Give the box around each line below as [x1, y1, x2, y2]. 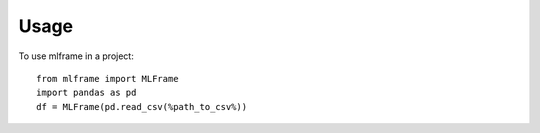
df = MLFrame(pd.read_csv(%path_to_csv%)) [36, 101, 248, 112]
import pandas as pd [36, 87, 137, 99]
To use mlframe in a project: [18, 50, 134, 62]
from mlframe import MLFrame [36, 73, 179, 84]
